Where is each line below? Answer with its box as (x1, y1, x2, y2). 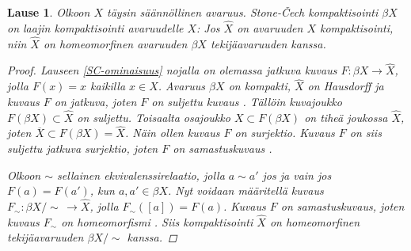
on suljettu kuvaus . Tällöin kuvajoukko (151, 93, 342, 109)
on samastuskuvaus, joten (280, 198, 405, 215)
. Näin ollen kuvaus (124, 124, 220, 141)
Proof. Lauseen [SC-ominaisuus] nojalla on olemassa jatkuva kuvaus (7, 62, 337, 78)
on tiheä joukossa (304, 108, 388, 125)
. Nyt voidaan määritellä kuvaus (167, 182, 324, 199)
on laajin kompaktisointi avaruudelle (7, 19, 184, 36)
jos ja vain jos (262, 166, 332, 183)
